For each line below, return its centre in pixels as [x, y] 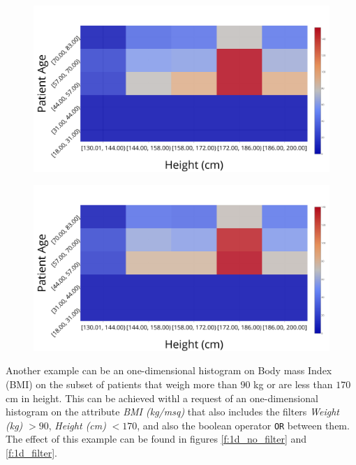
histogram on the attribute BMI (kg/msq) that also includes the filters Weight [172, 412]
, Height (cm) [77, 425]
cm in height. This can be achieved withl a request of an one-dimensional [162, 398]
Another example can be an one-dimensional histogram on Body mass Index [169, 370]
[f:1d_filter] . [31, 452]
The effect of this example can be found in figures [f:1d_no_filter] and [156, 439]
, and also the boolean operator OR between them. [243, 425]
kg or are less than [293, 384]
